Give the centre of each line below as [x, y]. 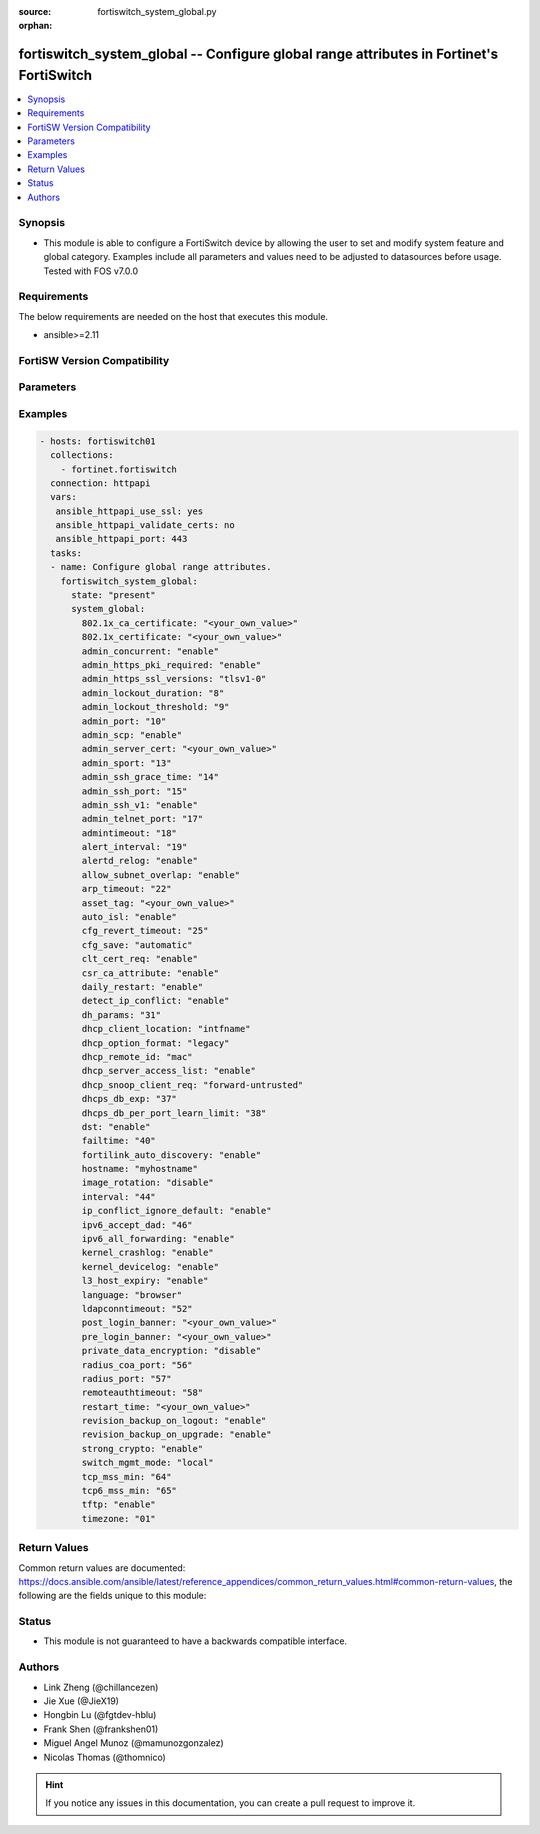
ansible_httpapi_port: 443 [121, 539]
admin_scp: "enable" [132, 734]
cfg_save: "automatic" [137, 944]
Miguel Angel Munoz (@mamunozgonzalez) [133, 1743]
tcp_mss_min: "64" [126, 1476]
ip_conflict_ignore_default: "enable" [176, 1211]
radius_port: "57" [126, 1378]
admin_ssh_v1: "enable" [140, 804]
